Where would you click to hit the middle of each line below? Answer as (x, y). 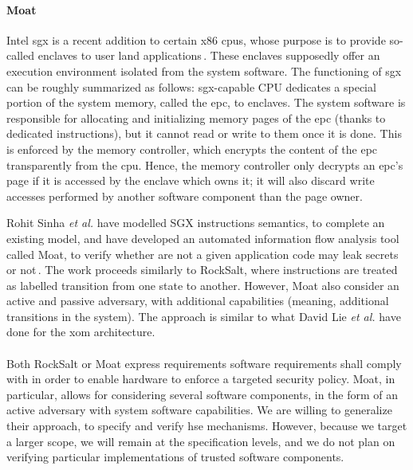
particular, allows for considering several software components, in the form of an (203, 394)
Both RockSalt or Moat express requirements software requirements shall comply (204, 363)
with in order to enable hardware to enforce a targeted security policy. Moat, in (201, 379)
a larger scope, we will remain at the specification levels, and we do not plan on (201, 441)
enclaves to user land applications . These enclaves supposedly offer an (209, 55)
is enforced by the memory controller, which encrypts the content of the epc (192, 149)
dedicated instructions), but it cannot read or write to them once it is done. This (204, 133)
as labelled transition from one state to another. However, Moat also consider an (203, 285)
